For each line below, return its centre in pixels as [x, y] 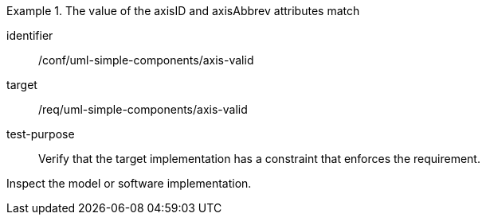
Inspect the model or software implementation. [129, 183]
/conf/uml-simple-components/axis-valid [146, 60]
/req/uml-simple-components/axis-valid [143, 109]
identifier [30, 35]
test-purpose [41, 134]
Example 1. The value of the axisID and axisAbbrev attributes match [183, 11]
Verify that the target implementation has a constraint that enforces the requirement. [259, 159]
